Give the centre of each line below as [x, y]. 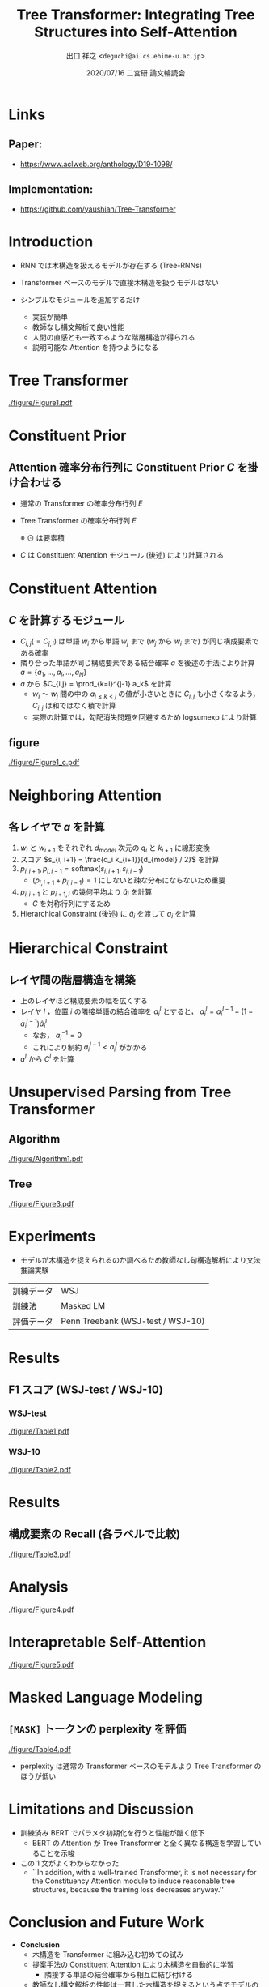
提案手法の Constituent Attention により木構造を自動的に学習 [133, 1964]
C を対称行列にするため [71, 903]
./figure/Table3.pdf [40, 1554]
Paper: [25, 145]
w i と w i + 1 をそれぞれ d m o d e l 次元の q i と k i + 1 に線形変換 [115, 849]
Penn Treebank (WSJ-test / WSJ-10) [133, 1321]
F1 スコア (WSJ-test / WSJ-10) [86, 1390]
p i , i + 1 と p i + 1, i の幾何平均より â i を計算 [86, 893]
